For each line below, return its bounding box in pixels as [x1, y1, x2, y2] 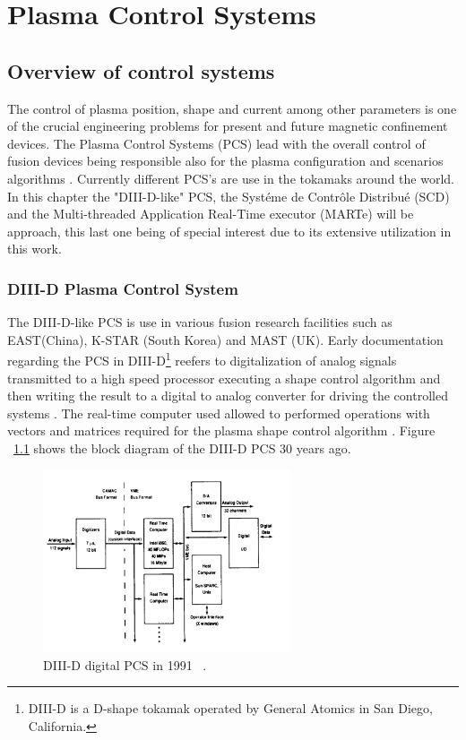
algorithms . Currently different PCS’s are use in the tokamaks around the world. [7, 168, 454, 187]
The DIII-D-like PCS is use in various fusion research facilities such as [7, 313, 393, 331]
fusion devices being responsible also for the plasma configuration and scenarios [7, 151, 444, 170]
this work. [7, 239, 62, 258]
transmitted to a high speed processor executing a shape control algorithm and [7, 368, 441, 387]
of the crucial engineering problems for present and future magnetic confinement [7, 116, 448, 135]
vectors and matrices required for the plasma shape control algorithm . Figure [7, 421, 436, 440]
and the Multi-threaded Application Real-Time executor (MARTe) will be [7, 204, 414, 223]
